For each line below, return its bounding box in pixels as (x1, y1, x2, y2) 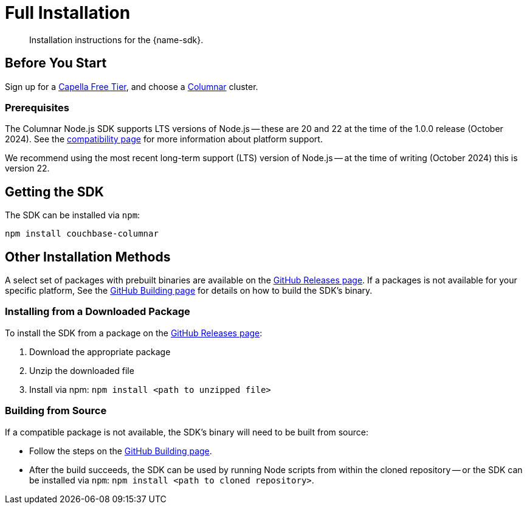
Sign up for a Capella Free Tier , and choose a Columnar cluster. (5, 81, 258, 92)
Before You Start (5, 55, 107, 71)
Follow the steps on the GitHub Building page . (29, 445, 212, 456)
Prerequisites (5, 101, 69, 114)
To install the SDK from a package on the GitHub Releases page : (5, 327, 263, 338)
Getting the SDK (5, 184, 104, 199)
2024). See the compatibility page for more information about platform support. (5, 134, 323, 145)
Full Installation (5, 2, 131, 23)
